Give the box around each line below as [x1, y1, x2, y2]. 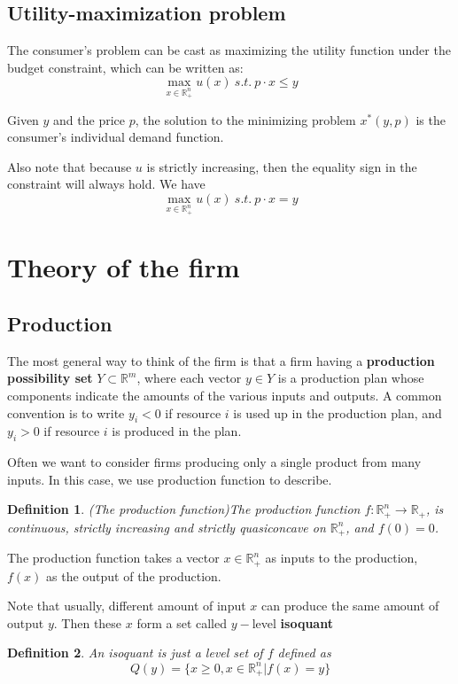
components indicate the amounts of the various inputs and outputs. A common [7, 385, 442, 404]
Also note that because [7, 157, 132, 175]
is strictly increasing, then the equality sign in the [146, 157, 417, 175]
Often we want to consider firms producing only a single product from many [7, 453, 422, 471]
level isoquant [252, 613, 333, 632]
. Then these [53, 613, 122, 632]
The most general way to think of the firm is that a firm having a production [7, 351, 435, 369]
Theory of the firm [7, 249, 240, 285]
